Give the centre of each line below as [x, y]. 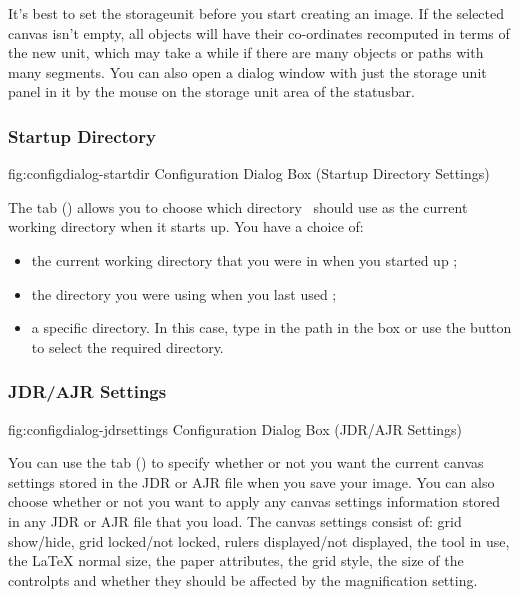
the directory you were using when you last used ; [184, 293]
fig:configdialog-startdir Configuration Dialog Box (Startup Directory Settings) [249, 173]
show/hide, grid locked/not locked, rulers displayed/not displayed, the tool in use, [259, 540]
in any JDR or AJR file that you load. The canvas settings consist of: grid [235, 520]
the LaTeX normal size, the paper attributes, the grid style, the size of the [236, 560]
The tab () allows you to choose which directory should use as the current [238, 206]
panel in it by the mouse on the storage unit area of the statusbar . [211, 91]
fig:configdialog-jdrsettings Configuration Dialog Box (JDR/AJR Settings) [235, 428]
